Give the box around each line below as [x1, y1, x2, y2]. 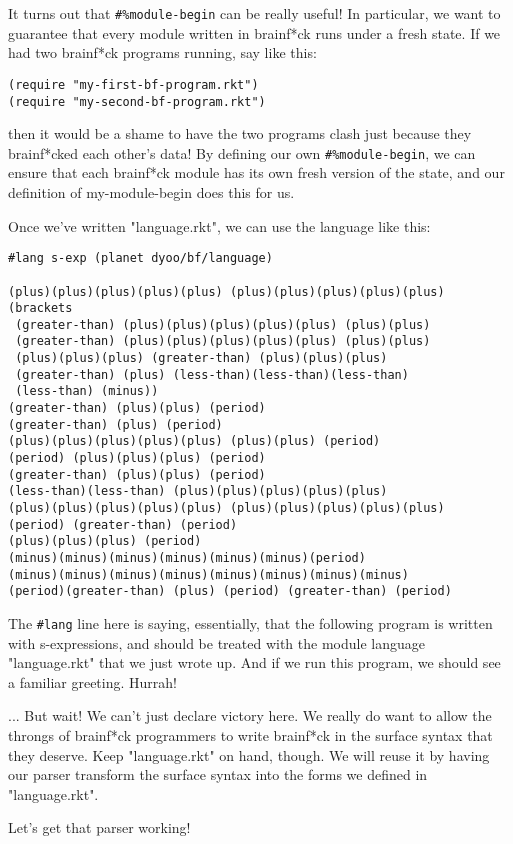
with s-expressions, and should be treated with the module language [8, 632, 425, 653]
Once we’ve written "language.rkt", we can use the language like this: [8, 215, 431, 236]
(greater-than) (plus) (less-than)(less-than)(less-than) [15, 367, 409, 382]
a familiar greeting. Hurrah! [8, 671, 177, 692]
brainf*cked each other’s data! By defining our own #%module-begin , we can [8, 142, 476, 163]
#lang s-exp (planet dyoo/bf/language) [8, 251, 273, 266]
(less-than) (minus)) [15, 384, 159, 399]
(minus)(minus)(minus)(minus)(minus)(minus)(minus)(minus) [8, 567, 409, 582]
